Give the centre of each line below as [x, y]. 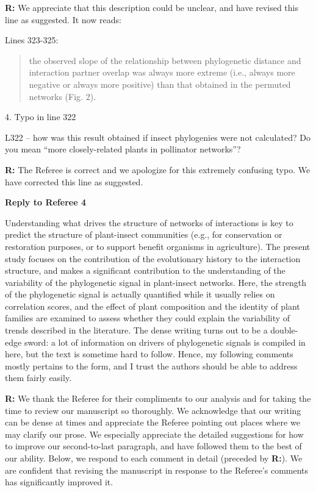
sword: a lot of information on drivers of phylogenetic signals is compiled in [165, 342]
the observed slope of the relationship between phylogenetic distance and [165, 60]
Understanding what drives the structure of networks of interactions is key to [149, 222]
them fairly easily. [38, 378]
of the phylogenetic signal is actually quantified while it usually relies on [140, 294]
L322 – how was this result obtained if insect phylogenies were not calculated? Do [158, 137]
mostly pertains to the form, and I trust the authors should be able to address [151, 365]
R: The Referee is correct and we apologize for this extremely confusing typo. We [158, 169]
